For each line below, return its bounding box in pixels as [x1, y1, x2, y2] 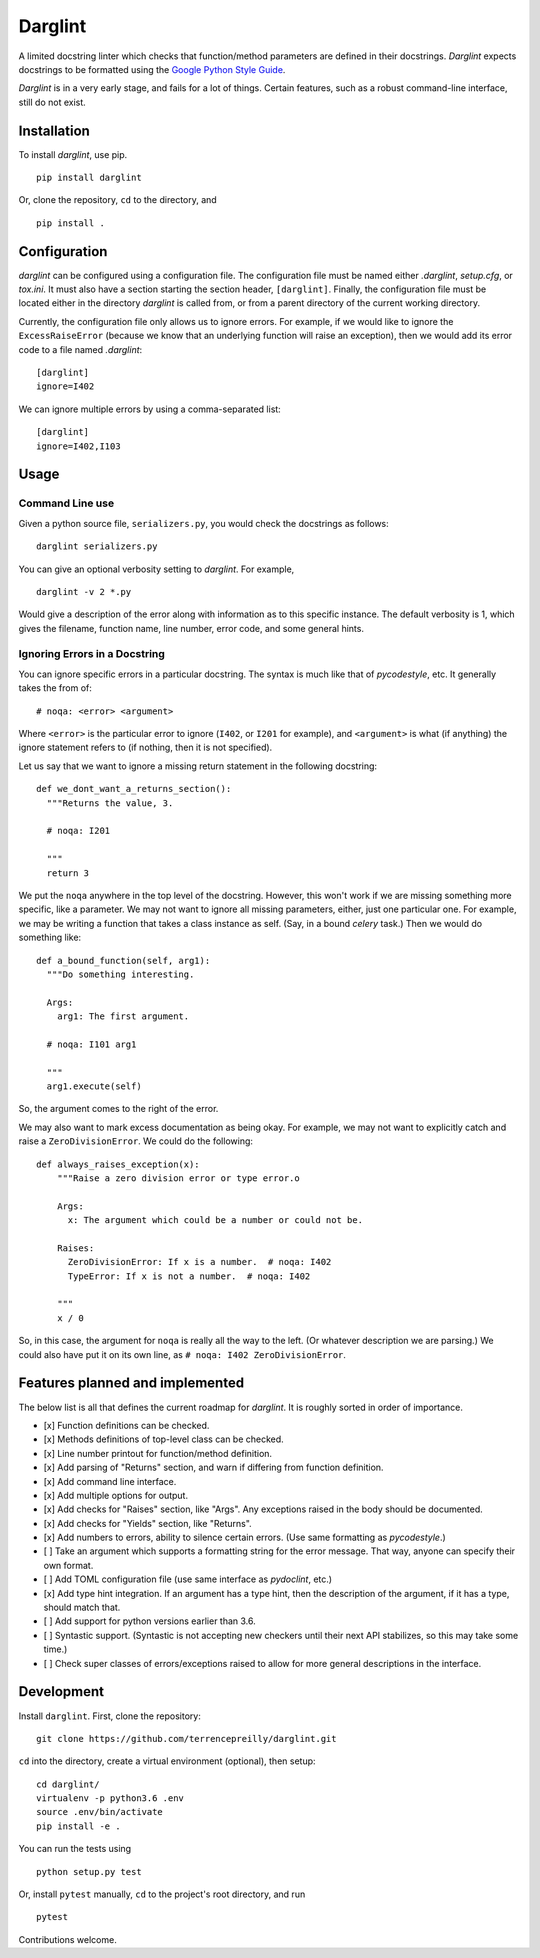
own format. [43, 1559, 94, 1571]
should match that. [43, 1601, 121, 1614]
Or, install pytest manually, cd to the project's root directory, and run [18, 1888, 306, 1900]
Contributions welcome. [18, 1933, 117, 1945]
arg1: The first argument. [56, 1011, 190, 1022]
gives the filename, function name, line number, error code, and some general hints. [18, 622, 365, 634]
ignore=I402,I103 [36, 440, 121, 452]
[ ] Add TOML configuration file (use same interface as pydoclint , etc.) [43, 1573, 333, 1585]
